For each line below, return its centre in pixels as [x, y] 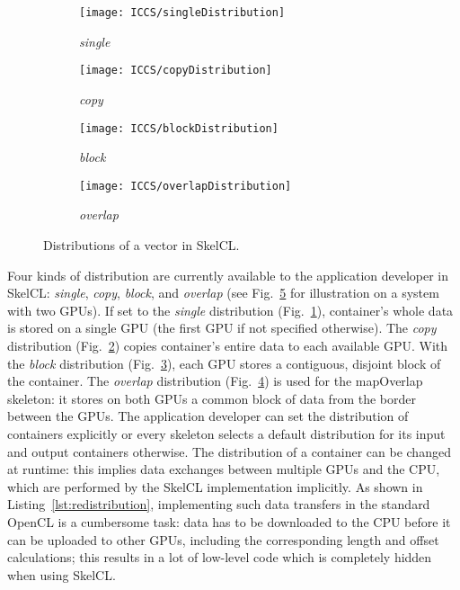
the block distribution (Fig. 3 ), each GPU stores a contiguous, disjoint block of [224, 363]
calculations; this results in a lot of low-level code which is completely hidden [220, 557]
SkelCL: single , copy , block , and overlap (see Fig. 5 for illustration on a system [223, 293]
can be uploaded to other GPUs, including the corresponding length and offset [223, 539]
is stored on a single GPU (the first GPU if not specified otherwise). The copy [222, 328]
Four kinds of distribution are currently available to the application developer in [228, 275]
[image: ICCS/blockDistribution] [179, 128]
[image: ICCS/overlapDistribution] [186, 186]
